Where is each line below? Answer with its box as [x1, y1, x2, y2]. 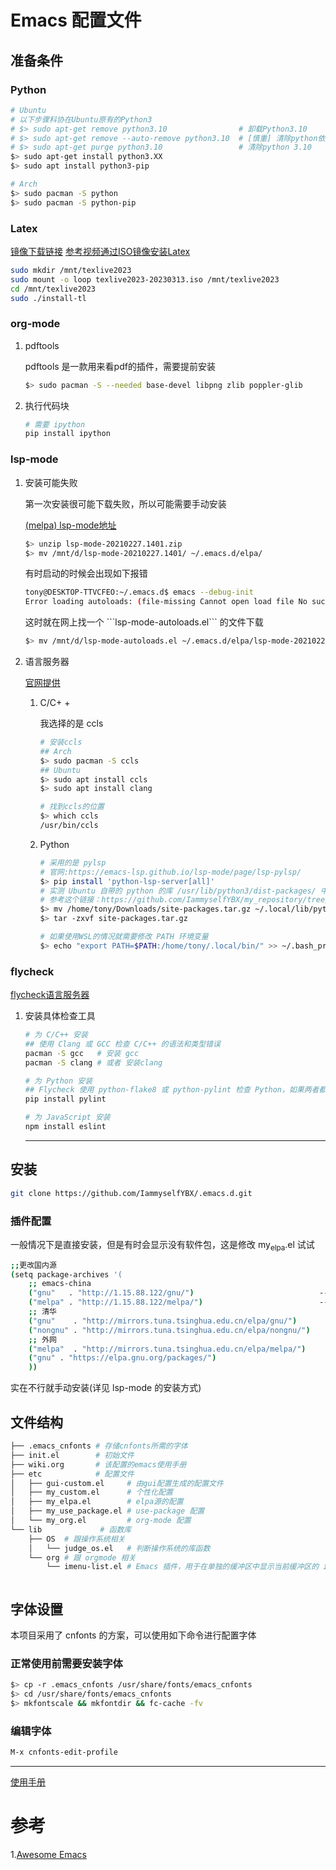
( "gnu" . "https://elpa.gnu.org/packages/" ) [28, 1353, 217, 1363]
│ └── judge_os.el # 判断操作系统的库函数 [28, 1543, 211, 1553]
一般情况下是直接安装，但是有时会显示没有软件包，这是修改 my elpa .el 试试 [10, 1238, 315, 1253]
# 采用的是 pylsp [39, 857, 107, 868]
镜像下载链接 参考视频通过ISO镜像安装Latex [10, 245, 191, 257]
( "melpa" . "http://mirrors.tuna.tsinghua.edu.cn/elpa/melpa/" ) [28, 1344, 307, 1354]
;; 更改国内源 [10, 1260, 57, 1270]
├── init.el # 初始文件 [10, 1450, 135, 1460]
